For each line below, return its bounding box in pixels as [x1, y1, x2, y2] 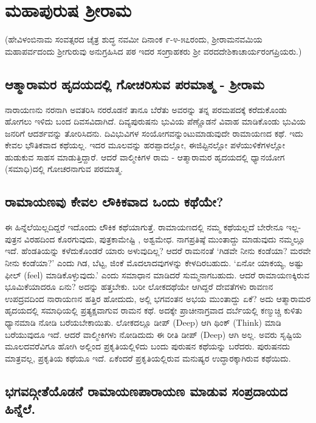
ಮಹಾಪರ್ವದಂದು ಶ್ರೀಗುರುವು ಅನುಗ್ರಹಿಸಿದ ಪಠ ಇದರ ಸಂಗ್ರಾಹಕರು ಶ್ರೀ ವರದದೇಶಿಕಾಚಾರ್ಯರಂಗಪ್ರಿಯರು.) [5, 44, 302, 57]
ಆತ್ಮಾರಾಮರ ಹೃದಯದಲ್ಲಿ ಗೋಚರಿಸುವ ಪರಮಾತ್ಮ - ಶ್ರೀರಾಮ [5, 74, 264, 93]
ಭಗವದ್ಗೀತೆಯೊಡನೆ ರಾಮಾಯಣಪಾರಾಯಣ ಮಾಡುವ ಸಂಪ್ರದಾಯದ [5, 381, 288, 400]
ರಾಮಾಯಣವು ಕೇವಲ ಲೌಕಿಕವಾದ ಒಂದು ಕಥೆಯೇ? [5, 192, 224, 211]
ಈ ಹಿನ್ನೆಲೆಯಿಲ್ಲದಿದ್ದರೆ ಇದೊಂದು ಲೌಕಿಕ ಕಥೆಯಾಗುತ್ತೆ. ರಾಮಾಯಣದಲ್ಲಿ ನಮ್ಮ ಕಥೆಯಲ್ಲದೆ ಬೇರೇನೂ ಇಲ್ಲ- [5, 221, 301, 233]
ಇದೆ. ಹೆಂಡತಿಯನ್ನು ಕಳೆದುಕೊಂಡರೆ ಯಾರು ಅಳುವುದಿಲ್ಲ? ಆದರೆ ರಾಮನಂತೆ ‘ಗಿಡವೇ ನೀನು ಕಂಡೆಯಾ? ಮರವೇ [5, 244, 311, 257]
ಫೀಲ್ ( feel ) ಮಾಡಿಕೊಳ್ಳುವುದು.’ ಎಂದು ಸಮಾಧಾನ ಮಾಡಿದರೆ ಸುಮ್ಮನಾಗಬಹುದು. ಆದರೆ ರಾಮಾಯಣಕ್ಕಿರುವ [5, 268, 310, 281]
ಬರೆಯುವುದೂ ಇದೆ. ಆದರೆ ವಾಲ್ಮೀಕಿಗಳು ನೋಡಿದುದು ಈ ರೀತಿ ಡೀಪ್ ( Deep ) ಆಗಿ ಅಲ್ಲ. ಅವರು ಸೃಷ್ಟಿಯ [5, 328, 302, 340]
